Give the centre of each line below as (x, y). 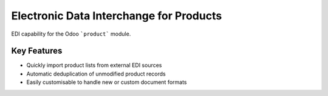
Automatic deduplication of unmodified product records (96, 74)
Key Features (37, 51)
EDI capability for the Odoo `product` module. (71, 34)
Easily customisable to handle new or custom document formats (107, 82)
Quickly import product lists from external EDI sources (94, 65)
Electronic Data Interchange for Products (117, 16)
